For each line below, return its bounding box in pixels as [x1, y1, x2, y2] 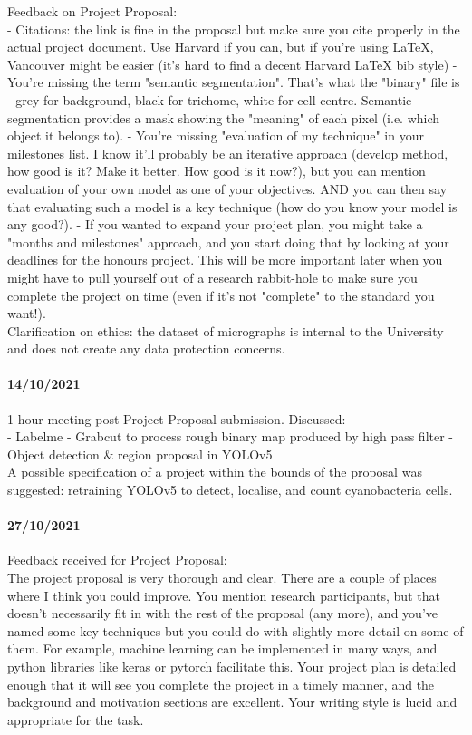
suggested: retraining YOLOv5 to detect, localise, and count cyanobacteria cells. [7, 480, 453, 499]
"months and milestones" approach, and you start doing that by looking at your [7, 232, 449, 251]
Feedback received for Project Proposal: [7, 550, 227, 569]
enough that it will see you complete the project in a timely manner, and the [7, 674, 435, 693]
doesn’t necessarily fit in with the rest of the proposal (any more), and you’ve [7, 604, 438, 623]
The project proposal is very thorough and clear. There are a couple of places [7, 568, 437, 587]
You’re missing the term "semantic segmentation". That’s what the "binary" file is [7, 73, 460, 92]
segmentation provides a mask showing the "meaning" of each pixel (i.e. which [7, 108, 440, 127]
